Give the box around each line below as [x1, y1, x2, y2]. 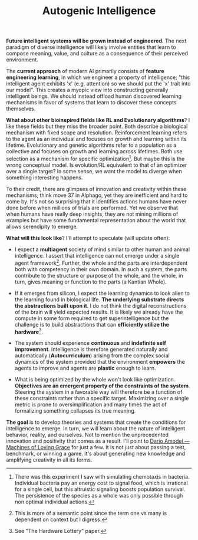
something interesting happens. [6, 174, 84, 181]
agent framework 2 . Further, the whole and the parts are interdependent [14, 258, 188, 266]
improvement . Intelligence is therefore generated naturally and [14, 346, 168, 353]
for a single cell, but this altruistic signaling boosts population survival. [14, 486, 186, 493]
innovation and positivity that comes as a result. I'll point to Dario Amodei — [6, 437, 190, 444]
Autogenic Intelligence [42, 4, 156, 18]
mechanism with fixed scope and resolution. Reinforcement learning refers [6, 129, 187, 136]
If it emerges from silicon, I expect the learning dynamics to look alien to [14, 289, 190, 297]
